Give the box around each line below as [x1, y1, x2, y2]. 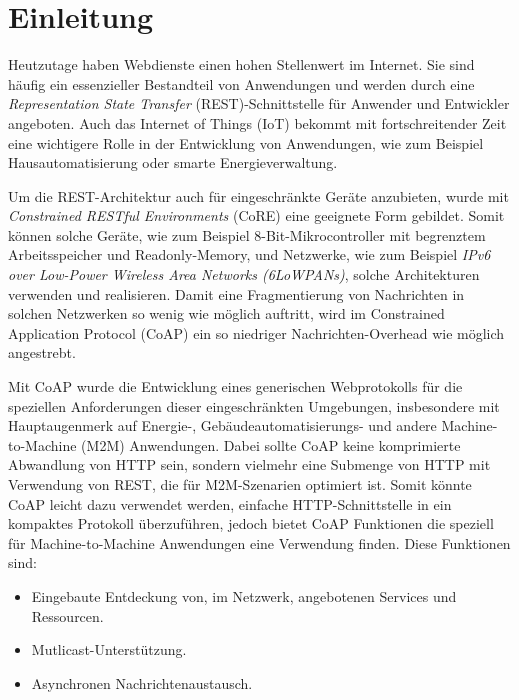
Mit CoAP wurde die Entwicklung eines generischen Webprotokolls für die [8, 376, 463, 397]
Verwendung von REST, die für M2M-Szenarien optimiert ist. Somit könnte [8, 474, 472, 494]
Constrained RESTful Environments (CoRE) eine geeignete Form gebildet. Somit [8, 205, 505, 226]
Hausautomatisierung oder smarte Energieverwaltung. [8, 152, 338, 173]
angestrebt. [8, 342, 76, 363]
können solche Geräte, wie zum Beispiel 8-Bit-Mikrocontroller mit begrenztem [8, 224, 486, 245]
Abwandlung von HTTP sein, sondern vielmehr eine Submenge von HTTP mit [8, 454, 491, 475]
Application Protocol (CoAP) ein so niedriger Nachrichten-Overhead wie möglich [8, 322, 505, 343]
